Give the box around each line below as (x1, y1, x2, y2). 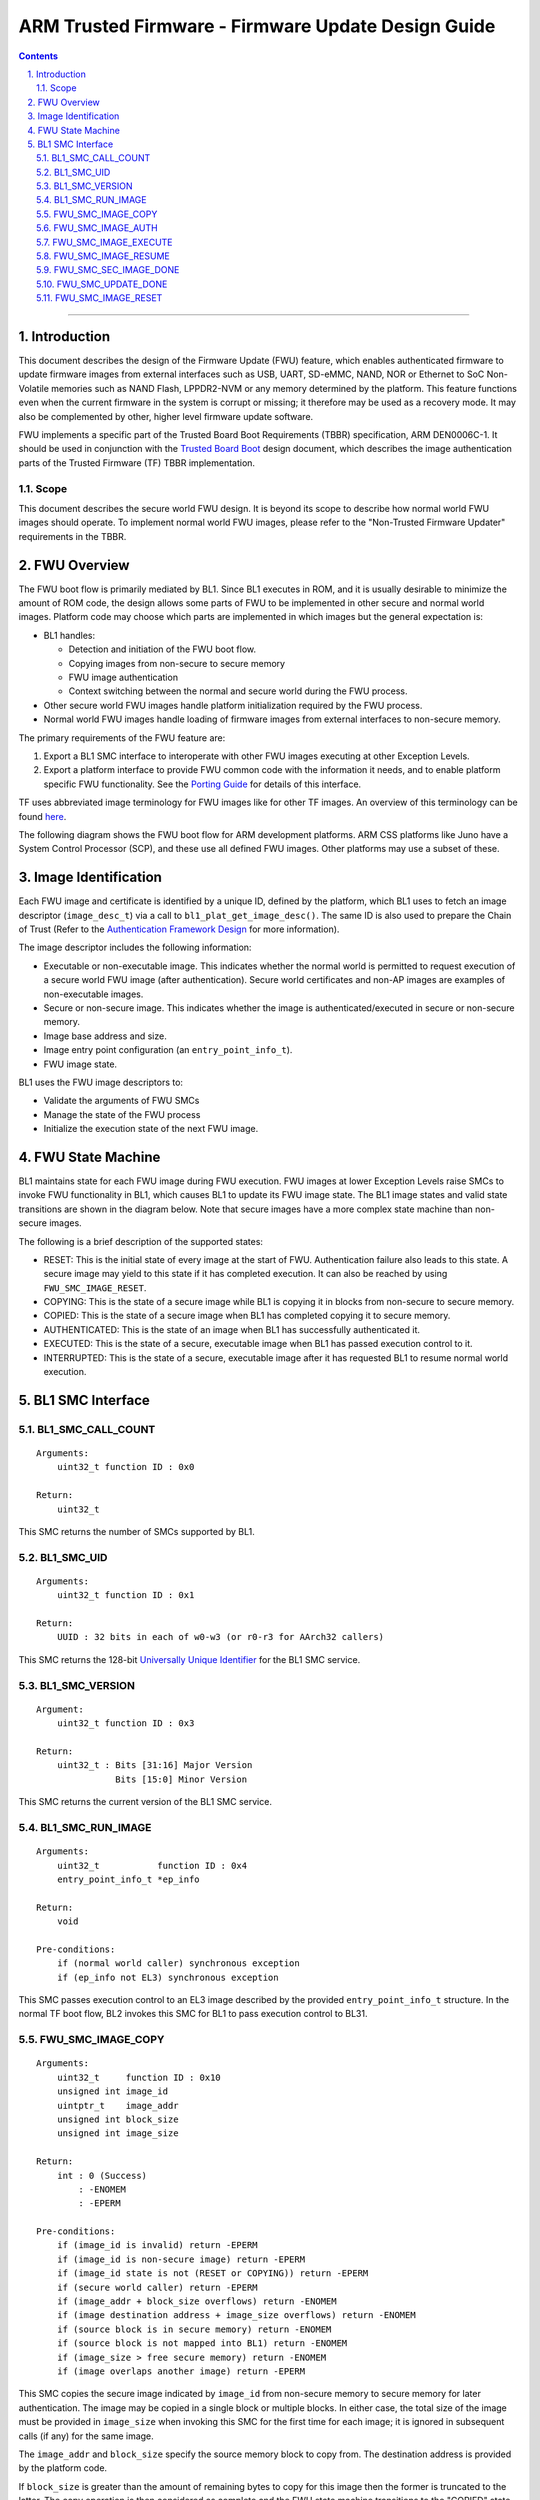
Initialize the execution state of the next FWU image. (43, 1123, 259, 1135)
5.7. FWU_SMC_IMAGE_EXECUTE (36, 236, 174, 248)
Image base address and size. (43, 1030, 167, 1042)
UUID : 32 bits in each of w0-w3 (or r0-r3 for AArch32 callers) (56, 1631, 385, 1643)
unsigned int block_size (56, 2113, 179, 2125)
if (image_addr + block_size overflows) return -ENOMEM (56, 2296, 337, 2307)
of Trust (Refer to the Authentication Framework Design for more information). (18, 923, 340, 935)
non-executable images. (43, 988, 144, 1000)
